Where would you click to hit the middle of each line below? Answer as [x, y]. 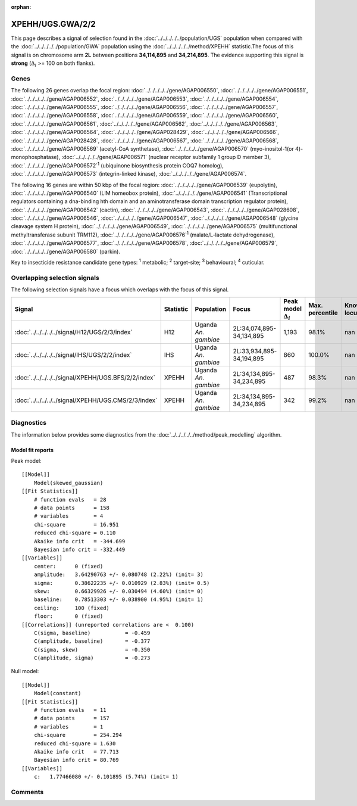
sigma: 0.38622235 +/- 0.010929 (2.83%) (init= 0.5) [122, 583]
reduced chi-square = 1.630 [75, 743]
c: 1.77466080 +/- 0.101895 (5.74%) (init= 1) [106, 777]
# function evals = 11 [70, 710]
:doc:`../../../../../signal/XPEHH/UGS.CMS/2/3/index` [86, 400]
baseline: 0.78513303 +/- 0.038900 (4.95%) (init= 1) [118, 600]
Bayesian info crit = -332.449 [79, 550]
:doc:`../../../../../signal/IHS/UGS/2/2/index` [73, 354]
